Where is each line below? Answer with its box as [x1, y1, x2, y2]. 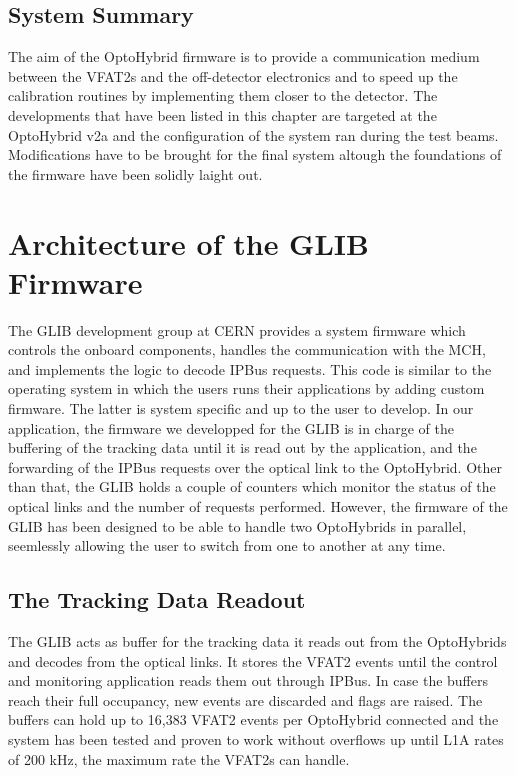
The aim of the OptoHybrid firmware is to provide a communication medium [8, 46, 480, 67]
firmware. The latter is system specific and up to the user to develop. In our [8, 398, 474, 419]
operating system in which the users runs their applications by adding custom [8, 378, 485, 399]
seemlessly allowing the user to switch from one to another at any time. [8, 535, 446, 556]
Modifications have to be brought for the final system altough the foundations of [8, 144, 502, 165]
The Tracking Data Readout [8, 584, 306, 615]
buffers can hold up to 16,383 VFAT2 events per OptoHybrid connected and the [8, 709, 499, 730]
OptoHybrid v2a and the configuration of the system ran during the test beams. [8, 124, 499, 145]
